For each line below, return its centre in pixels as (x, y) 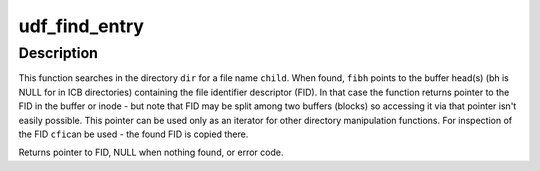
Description (58, 53)
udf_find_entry (81, 26)
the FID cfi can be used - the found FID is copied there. (133, 134)
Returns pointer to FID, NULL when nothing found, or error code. (151, 152)
